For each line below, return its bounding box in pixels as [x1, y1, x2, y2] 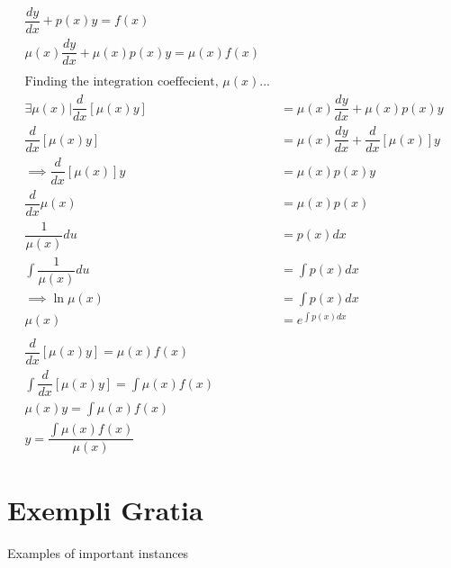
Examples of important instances [7, 544, 189, 563]
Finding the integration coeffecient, [24, 76, 219, 89]
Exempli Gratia [7, 491, 203, 528]
